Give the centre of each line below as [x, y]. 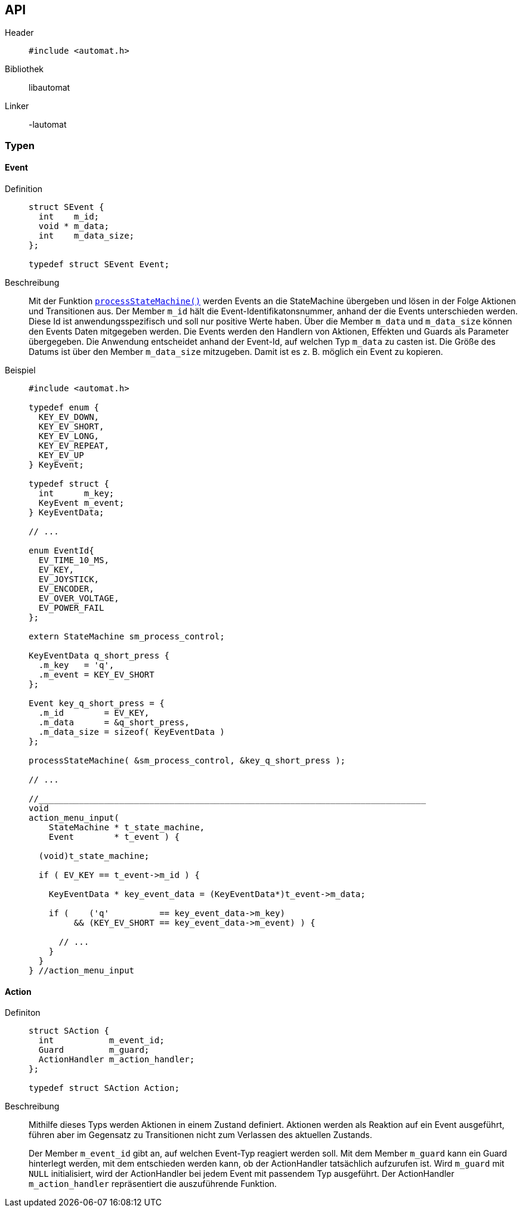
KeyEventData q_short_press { [99, 656]
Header [19, 33]
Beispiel [20, 370]
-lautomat [48, 125]
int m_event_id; [101, 1041]
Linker [17, 106]
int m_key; [76, 494]
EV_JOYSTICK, [69, 579]
